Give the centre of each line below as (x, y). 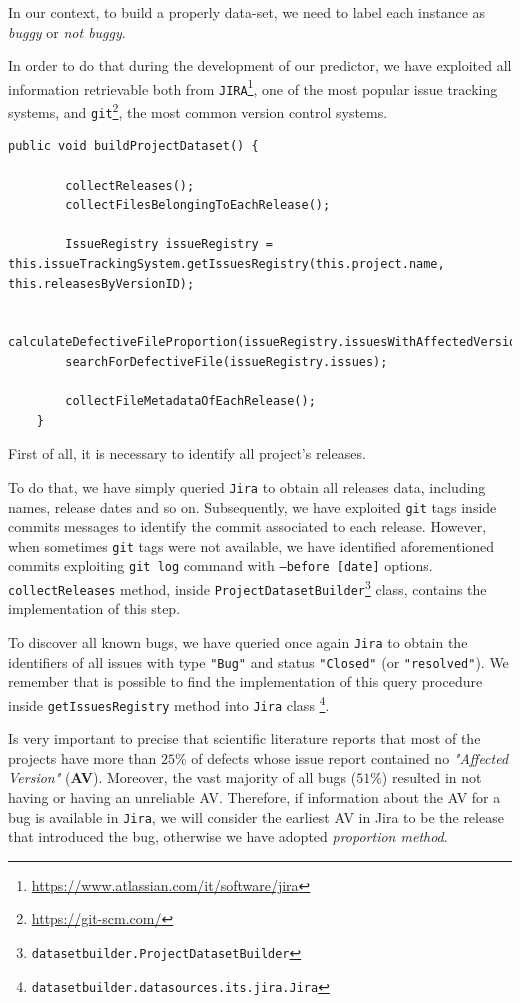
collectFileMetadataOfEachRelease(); (190, 401)
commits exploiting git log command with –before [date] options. (220, 565)
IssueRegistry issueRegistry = (169, 244)
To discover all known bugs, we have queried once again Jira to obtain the (238, 642)
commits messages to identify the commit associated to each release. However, (247, 526)
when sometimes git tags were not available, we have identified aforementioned (251, 545)
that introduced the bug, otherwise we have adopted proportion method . (228, 836)
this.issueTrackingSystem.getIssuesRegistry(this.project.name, (226, 263)
